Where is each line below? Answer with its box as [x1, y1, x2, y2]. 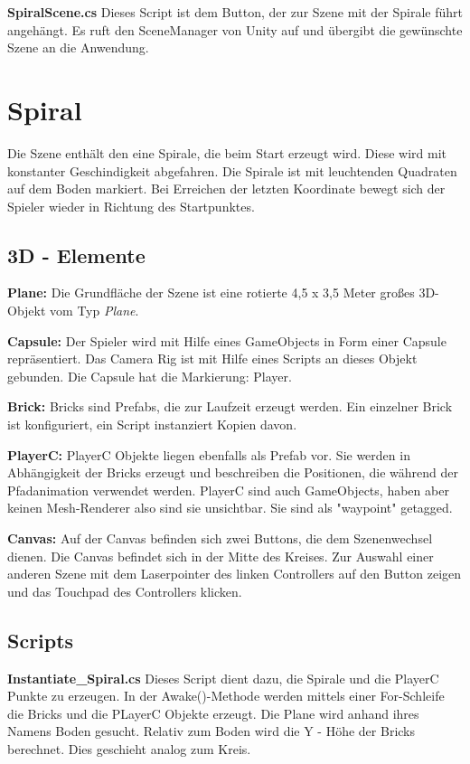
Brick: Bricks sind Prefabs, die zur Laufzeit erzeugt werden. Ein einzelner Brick [7, 397, 453, 416]
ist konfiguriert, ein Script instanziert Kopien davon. [7, 415, 297, 434]
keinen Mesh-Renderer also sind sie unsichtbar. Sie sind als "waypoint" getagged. [7, 498, 453, 517]
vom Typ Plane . [50, 301, 139, 320]
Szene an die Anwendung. [7, 38, 149, 57]
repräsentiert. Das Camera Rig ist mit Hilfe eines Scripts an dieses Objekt [7, 349, 418, 368]
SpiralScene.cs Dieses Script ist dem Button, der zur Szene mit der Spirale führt [7, 3, 463, 21]
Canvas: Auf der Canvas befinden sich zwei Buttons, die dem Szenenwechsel [7, 529, 433, 548]
